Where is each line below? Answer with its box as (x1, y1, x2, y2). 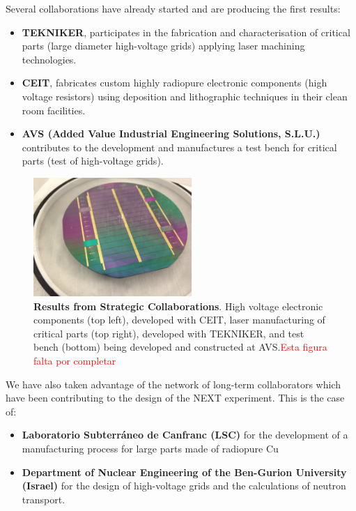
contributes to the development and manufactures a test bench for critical (22, 139, 337, 154)
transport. (22, 491, 65, 506)
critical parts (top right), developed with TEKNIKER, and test (33, 326, 304, 340)
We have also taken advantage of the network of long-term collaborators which (6, 376, 341, 391)
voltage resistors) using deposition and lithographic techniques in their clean (22, 89, 348, 103)
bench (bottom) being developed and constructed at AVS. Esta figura (33, 340, 327, 354)
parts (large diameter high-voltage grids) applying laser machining (22, 38, 305, 53)
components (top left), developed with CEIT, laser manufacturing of (33, 312, 325, 327)
